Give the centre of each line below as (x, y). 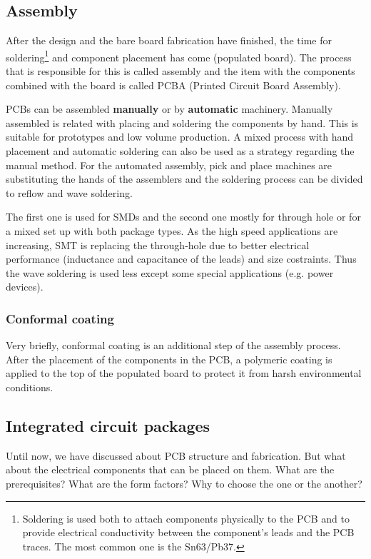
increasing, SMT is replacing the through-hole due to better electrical (158, 245)
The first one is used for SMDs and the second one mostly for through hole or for (183, 217)
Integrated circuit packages (108, 425)
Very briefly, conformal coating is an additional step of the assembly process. (173, 345)
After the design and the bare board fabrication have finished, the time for (169, 40)
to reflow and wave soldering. (69, 192)
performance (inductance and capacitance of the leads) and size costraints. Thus (181, 259)
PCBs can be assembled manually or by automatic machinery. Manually (169, 109)
